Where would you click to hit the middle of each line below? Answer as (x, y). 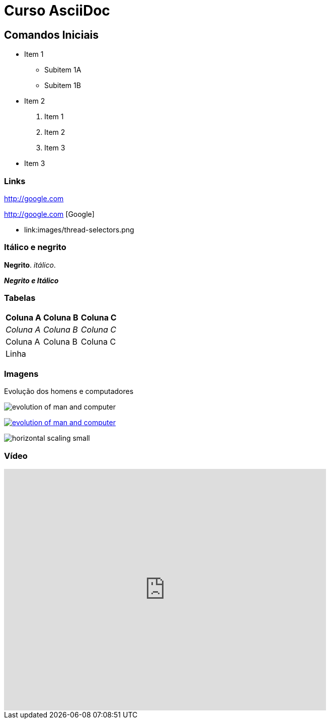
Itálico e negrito (35, 247)
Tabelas (20, 298)
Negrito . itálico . (30, 265)
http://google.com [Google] (49, 214)
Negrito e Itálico (31, 280)
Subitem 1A (63, 70)
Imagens (21, 374)
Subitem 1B (63, 86)
